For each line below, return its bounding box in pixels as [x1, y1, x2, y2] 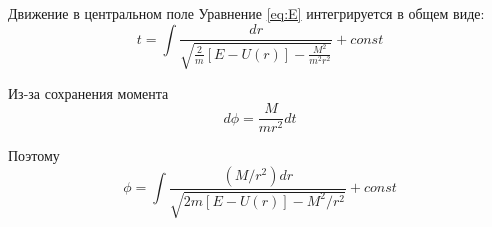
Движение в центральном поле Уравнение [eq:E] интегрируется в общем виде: [8, 3, 485, 23]
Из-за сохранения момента [8, 82, 169, 103]
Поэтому [8, 145, 60, 166]
